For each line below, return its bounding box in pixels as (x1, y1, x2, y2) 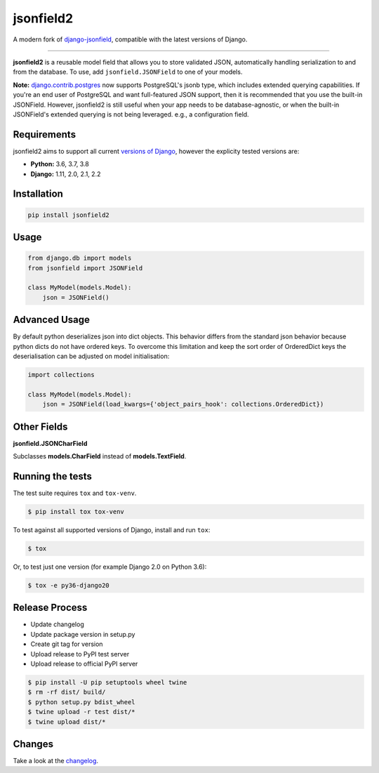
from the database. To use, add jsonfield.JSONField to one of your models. (13, 67, 243, 77)
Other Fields (13, 421, 68, 432)
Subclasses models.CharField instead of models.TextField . (13, 452, 187, 461)
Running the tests (13, 470, 93, 482)
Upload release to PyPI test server (30, 649, 130, 658)
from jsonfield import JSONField (27, 264, 143, 272)
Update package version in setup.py (30, 630, 135, 638)
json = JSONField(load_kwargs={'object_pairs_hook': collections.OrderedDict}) (42, 400, 324, 409)
